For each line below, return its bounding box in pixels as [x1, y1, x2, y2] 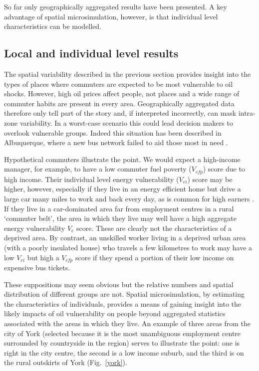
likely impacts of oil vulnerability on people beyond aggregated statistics [4, 308, 226, 319]
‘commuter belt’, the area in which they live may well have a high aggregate [4, 213, 237, 223]
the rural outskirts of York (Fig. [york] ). [4, 357, 127, 368]
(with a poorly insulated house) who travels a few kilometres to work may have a [4, 242, 253, 252]
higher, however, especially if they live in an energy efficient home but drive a [4, 184, 241, 194]
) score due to [203, 164, 245, 174]
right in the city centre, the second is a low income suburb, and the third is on [4, 347, 244, 358]
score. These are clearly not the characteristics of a [76, 222, 232, 233]
